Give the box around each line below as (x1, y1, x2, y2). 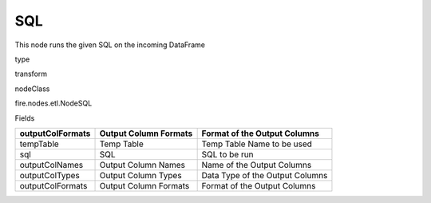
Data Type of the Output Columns (201, 169, 328, 181)
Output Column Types (99, 169, 183, 181)
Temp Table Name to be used (201, 138, 313, 149)
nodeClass (14, 84, 50, 94)
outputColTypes (19, 169, 80, 181)
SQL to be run (201, 149, 255, 160)
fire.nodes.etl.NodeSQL (14, 98, 93, 108)
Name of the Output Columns (201, 159, 312, 170)
